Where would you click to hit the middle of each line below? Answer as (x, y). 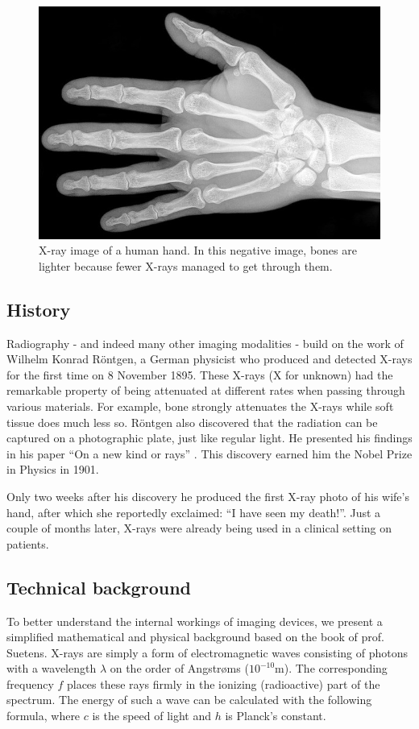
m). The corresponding (331, 668)
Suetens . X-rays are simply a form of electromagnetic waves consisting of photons (207, 652)
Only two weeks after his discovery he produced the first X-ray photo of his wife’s (208, 496)
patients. (28, 543)
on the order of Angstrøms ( (179, 668)
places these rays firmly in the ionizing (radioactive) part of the (223, 683)
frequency (30, 683)
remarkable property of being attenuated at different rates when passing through (206, 390)
